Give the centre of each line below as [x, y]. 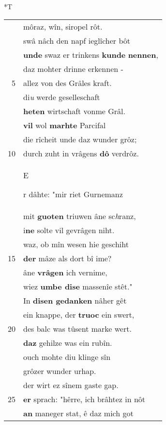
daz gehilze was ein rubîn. [68, 342]
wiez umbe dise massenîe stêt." [78, 286]
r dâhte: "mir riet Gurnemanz [73, 194]
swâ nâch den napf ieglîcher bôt [77, 40]
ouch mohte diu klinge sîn [67, 357]
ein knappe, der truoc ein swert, [79, 314]
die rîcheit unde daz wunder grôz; [80, 139]
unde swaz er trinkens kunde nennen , [91, 54]
